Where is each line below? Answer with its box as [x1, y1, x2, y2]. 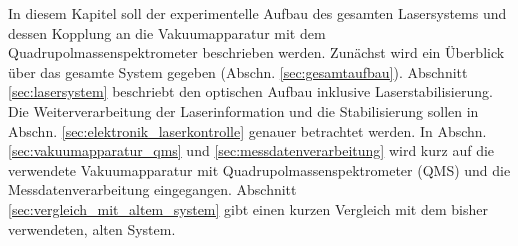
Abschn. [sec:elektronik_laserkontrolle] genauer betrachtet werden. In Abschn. [8, 120, 487, 141]
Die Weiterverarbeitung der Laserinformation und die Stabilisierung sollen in [8, 100, 479, 121]
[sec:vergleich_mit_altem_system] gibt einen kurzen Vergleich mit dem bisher [8, 198, 488, 219]
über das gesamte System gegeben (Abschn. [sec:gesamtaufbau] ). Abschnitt [8, 61, 468, 82]
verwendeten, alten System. [8, 218, 176, 239]
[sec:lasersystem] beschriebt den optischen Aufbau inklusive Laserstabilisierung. [8, 81, 493, 102]
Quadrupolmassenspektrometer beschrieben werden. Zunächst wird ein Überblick [8, 42, 505, 63]
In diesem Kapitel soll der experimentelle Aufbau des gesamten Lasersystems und [8, 3, 507, 23]
